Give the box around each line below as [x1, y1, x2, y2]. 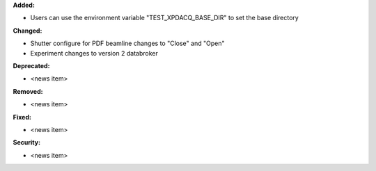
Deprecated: [13, 61, 50, 70]
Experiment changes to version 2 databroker [30, 49, 158, 57]
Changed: [13, 26, 42, 35]
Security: [13, 138, 41, 147]
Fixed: [13, 113, 31, 121]
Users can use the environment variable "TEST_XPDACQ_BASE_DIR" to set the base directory [30, 14, 299, 22]
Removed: [13, 87, 43, 95]
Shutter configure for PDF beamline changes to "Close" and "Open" [30, 39, 225, 48]
